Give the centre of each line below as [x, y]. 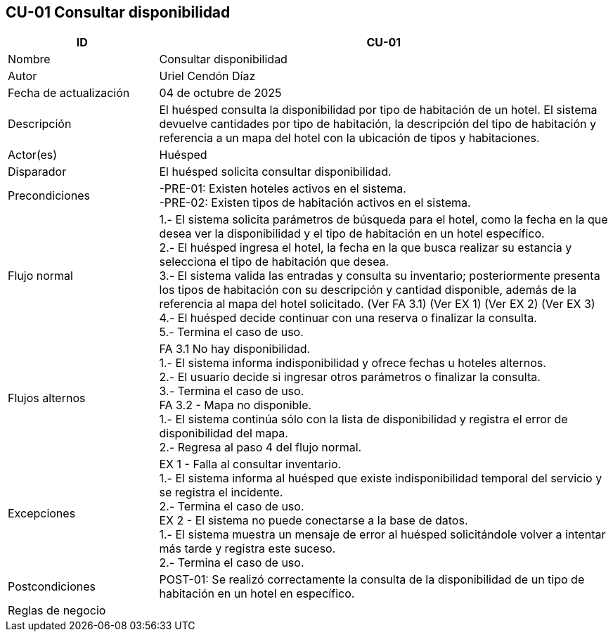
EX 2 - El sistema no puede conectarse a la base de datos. [314, 521]
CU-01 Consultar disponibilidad [118, 12]
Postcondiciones [52, 587]
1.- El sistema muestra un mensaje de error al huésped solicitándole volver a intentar [382, 535]
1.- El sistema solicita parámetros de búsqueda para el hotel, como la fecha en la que [383, 220]
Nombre [29, 59]
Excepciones [42, 514]
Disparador [37, 172]
